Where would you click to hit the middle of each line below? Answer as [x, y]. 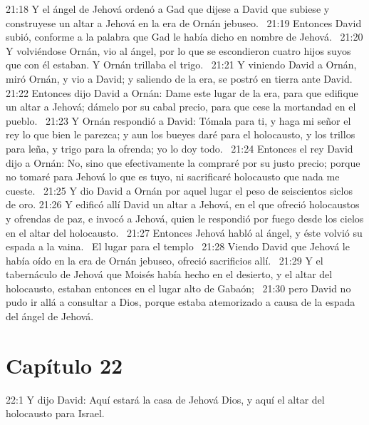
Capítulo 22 [64, 365]
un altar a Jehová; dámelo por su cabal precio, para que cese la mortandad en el [181, 107]
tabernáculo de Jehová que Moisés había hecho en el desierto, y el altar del [169, 274]
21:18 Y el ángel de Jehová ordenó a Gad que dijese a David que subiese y [168, 9]
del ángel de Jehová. [50, 316]
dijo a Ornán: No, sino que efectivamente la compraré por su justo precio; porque [183, 162]
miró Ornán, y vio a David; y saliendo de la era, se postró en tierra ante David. [179, 78]
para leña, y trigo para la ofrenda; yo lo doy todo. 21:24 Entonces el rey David [180, 148]
